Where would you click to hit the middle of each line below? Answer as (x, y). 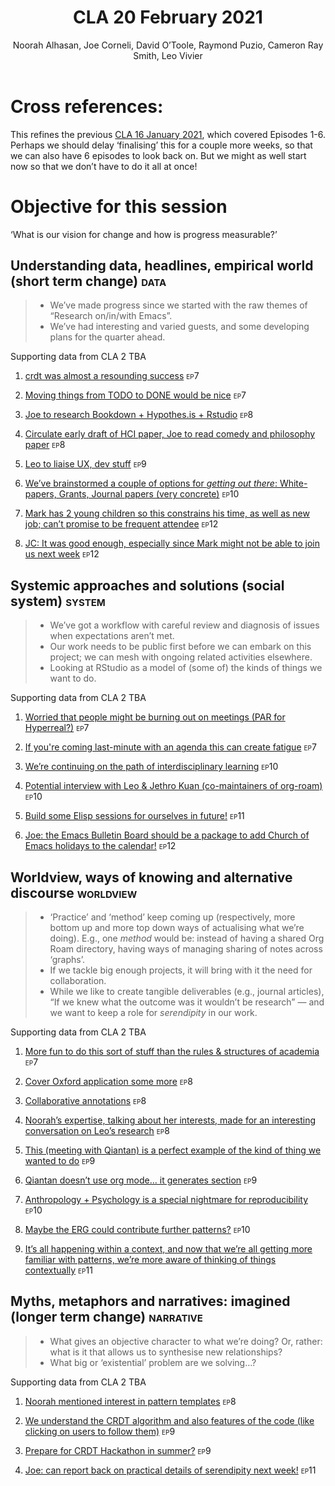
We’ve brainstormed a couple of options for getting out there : (151, 483)
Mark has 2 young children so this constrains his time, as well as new (167, 513)
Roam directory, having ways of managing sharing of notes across (186, 949)
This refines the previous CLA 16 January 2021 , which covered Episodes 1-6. (168, 134)
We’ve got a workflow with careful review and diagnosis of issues (184, 625)
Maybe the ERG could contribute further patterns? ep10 (137, 1230)
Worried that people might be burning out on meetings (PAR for (155, 717)
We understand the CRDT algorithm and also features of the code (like (169, 1420)
